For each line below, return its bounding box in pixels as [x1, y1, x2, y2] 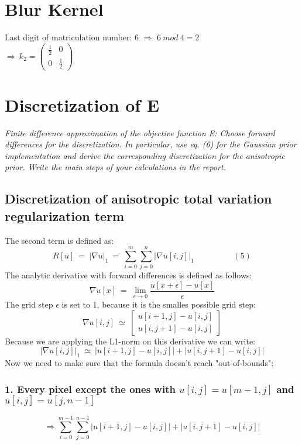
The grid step [5, 298, 53, 310]
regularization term [5, 206, 125, 225]
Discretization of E [5, 92, 160, 116]
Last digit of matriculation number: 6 [5, 31, 139, 43]
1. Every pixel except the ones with [5, 381, 176, 396]
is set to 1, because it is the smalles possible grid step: [61, 298, 256, 310]
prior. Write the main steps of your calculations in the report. [5, 161, 226, 173]
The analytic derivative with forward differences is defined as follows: [5, 269, 252, 281]
